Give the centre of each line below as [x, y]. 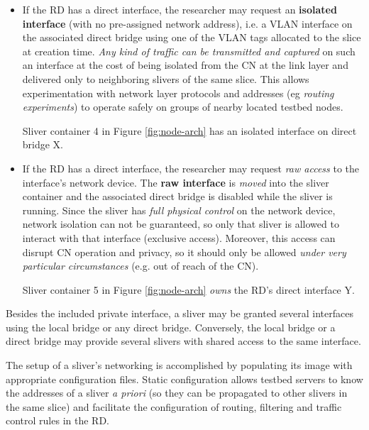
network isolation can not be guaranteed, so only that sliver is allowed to [181, 224]
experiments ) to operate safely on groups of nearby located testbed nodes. [183, 107]
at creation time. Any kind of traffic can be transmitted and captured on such [189, 51]
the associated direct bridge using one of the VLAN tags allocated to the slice [192, 37]
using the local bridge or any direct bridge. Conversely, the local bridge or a [171, 327]
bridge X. [43, 144]
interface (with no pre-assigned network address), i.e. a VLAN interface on [187, 23]
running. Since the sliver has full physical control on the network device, [179, 210]
